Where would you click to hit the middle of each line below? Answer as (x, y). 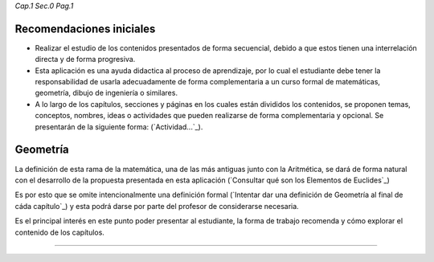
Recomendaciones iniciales (85, 29)
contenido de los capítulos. (59, 232)
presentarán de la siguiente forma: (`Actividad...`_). (119, 127)
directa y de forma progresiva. (85, 59)
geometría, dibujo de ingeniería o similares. (106, 93)
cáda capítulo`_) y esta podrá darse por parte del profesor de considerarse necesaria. (157, 206)
